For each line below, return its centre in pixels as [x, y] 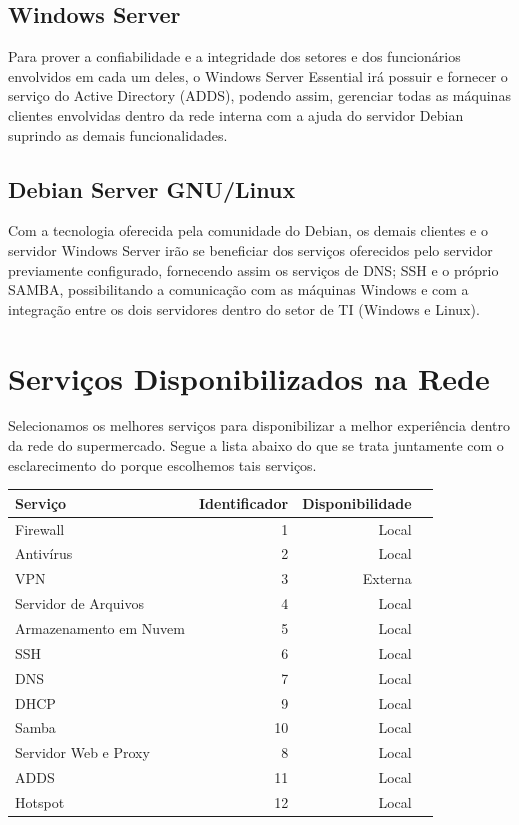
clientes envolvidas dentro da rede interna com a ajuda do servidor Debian [236, 114]
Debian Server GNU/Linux [152, 188]
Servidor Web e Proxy [82, 752]
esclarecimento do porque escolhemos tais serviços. [162, 464]
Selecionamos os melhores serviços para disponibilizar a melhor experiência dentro [259, 425]
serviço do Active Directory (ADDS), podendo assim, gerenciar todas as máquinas [259, 95]
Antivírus [44, 553]
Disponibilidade [357, 502]
